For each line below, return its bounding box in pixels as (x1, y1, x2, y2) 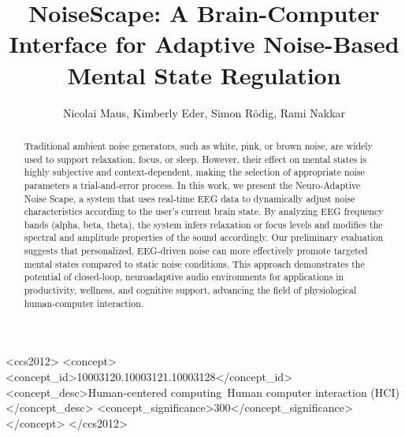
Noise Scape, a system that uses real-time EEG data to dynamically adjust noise (24, 191, 355, 205)
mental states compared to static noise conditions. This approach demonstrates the (24, 257, 365, 270)
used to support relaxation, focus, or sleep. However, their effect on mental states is (24, 152, 367, 165)
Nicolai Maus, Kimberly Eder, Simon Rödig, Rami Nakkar (62, 104, 346, 120)
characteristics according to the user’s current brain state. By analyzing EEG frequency (24, 205, 384, 218)
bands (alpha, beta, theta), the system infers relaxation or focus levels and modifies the (24, 217, 383, 231)
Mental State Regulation (67, 58, 341, 91)
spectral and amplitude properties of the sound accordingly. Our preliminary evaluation (24, 231, 384, 244)
